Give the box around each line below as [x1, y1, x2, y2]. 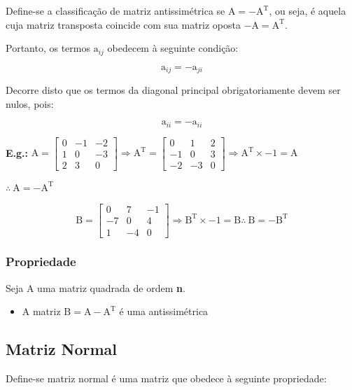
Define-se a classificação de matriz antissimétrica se [6, 4, 225, 18]
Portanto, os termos [6, 41, 90, 55]
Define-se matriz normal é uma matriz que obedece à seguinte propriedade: [6, 371, 327, 386]
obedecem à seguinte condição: [107, 41, 239, 55]
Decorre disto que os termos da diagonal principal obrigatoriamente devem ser [6, 83, 341, 97]
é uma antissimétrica [119, 304, 209, 319]
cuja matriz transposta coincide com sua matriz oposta [6, 17, 241, 32]
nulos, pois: [6, 96, 54, 111]
